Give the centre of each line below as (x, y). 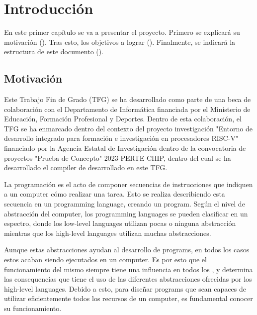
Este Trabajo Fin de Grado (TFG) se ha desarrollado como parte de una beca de (128, 99)
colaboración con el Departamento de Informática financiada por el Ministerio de (127, 109)
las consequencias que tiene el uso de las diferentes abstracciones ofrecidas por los (128, 279)
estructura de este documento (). (54, 52)
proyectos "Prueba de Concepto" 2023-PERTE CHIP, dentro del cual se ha (118, 157)
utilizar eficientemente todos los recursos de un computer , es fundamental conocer (128, 298)
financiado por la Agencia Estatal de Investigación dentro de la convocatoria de (125, 148)
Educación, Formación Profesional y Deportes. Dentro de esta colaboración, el (123, 119)
